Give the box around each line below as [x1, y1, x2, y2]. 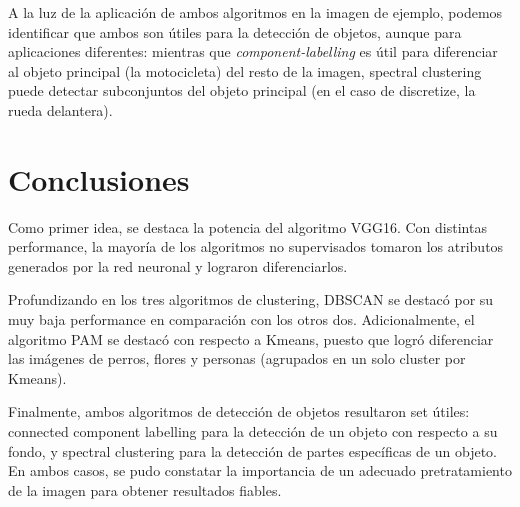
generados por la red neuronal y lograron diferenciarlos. [8, 255, 348, 276]
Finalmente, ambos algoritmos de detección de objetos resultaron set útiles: [8, 401, 470, 422]
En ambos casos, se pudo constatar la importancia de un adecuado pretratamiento [8, 460, 512, 481]
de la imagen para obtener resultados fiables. [8, 479, 282, 500]
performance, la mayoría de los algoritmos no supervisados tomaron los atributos [8, 236, 504, 257]
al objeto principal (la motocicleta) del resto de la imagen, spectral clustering [8, 60, 482, 81]
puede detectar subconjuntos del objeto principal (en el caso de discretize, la [8, 80, 476, 101]
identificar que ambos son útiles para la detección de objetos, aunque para [8, 21, 462, 42]
